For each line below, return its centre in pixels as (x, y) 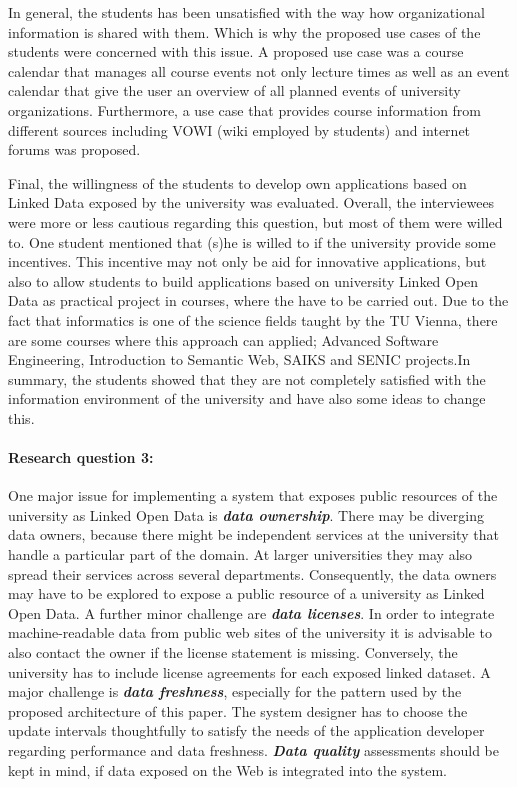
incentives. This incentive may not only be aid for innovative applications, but (247, 261)
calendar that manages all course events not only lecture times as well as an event (259, 70)
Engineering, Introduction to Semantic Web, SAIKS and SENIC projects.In (239, 359)
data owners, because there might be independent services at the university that (253, 534)
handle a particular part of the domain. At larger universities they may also (240, 554)
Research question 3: (81, 457)
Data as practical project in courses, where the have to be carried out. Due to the (258, 300)
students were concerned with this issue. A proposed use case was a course (236, 51)
